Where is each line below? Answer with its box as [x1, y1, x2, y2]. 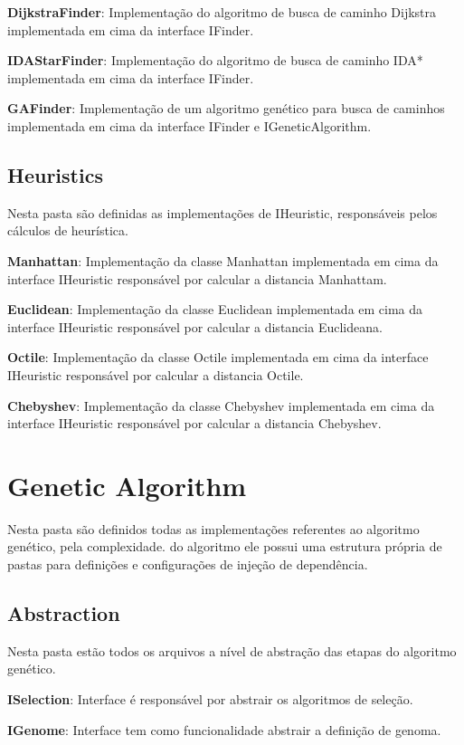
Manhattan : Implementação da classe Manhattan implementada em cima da [7, 251, 439, 270]
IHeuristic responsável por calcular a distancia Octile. [7, 365, 304, 384]
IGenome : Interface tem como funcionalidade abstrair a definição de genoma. [7, 720, 441, 739]
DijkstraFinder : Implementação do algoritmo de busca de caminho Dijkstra [7, 3, 437, 21]
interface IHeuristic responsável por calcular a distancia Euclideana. [7, 317, 383, 336]
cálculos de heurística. [7, 221, 128, 240]
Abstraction [7, 599, 120, 626]
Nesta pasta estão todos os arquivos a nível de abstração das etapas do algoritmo [7, 641, 457, 660]
